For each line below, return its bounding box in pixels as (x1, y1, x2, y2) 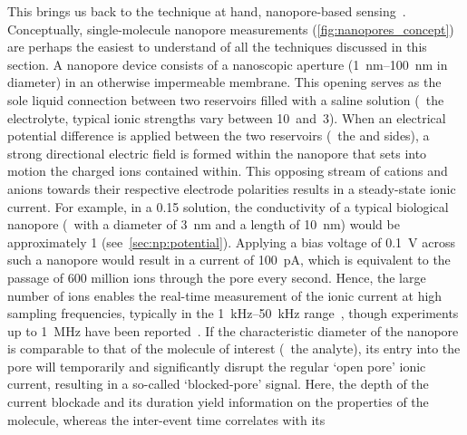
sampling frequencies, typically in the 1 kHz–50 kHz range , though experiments (7, 304, 459, 323)
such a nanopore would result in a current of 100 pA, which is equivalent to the (7, 250, 451, 269)
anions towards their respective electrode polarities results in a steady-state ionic (7, 179, 456, 198)
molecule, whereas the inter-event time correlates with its (7, 410, 326, 429)
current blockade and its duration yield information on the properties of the (7, 392, 429, 411)
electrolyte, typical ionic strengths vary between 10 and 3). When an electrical (7, 108, 446, 127)
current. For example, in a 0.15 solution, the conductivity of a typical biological (7, 197, 449, 216)
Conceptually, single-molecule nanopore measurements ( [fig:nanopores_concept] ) (7, 19, 454, 38)
